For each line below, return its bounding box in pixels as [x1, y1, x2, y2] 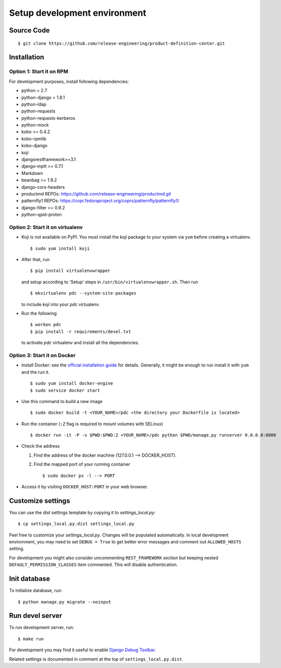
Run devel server [9, 611, 62, 620]
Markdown [21, 170, 43, 176]
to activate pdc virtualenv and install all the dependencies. [21, 340, 140, 346]
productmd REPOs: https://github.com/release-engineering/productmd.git [21, 191, 171, 197]
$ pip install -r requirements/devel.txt [30, 329, 131, 334]
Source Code [9, 26, 50, 34]
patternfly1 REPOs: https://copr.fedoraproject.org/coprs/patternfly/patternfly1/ [21, 198, 179, 204]
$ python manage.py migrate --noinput [18, 599, 112, 604]
